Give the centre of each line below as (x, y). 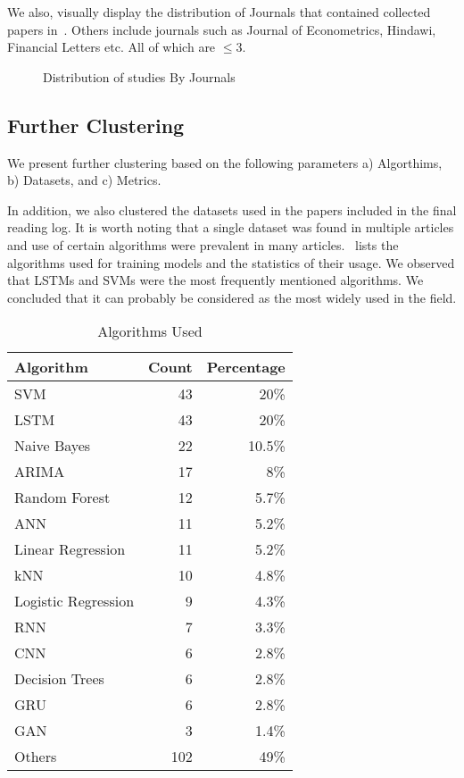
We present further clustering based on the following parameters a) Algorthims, (225, 162)
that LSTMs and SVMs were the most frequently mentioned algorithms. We (215, 280)
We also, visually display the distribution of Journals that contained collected (219, 12)
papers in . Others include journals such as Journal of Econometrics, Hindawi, (222, 29)
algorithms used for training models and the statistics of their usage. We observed (231, 262)
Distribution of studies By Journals (139, 76)
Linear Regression (70, 549)
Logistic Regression (75, 601)
